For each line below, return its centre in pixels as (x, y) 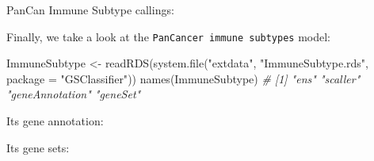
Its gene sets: (38, 147)
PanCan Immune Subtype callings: (90, 10)
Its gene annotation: (55, 121)
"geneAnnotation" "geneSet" (74, 94)
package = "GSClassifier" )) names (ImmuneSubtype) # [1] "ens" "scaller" (183, 78)
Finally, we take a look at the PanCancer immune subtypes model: (169, 36)
